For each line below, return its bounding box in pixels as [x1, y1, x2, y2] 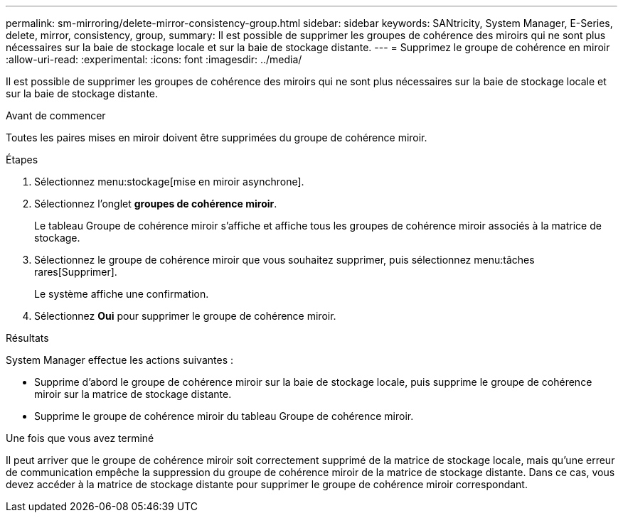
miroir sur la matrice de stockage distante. [34, 388, 232, 400]
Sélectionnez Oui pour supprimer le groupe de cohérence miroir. [34, 310, 336, 322]
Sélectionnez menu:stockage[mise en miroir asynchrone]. [34, 176, 304, 188]
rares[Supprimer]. [34, 266, 117, 278]
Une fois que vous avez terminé [6, 432, 154, 444]
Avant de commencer [6, 109, 106, 122]
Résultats [6, 332, 49, 344]
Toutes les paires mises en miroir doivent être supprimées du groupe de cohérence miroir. [6, 131, 427, 144]
